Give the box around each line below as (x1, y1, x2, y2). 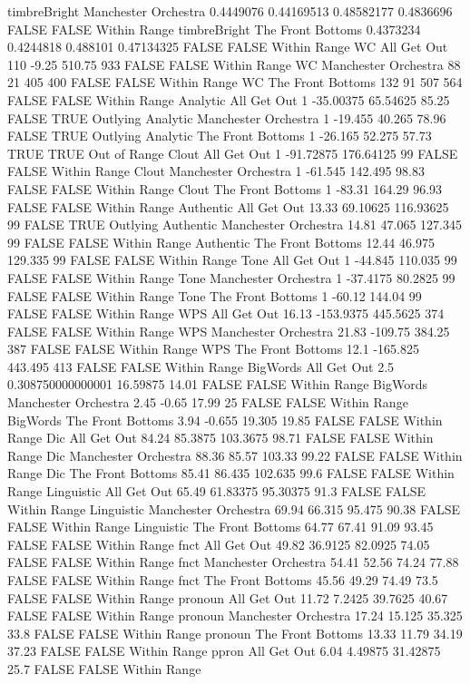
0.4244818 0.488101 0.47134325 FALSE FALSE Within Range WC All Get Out (7, 37, 448, 56)
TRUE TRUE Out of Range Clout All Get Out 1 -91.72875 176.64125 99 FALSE (7, 143, 458, 162)
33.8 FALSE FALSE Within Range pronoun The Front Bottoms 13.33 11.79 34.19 (7, 623, 463, 642)
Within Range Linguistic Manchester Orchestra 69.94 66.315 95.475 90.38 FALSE (7, 499, 461, 518)
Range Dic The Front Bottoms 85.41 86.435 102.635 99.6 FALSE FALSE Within (7, 464, 455, 483)
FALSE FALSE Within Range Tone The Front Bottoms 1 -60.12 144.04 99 (7, 286, 422, 305)
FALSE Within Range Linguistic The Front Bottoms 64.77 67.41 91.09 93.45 (7, 517, 434, 536)
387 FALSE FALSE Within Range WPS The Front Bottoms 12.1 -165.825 (7, 339, 419, 358)
